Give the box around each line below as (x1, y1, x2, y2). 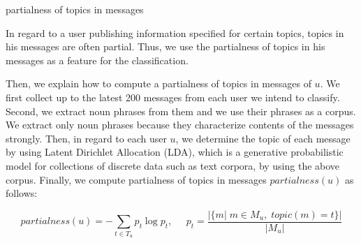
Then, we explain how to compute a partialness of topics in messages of (6, 76, 311, 91)
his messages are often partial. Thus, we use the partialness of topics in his (6, 39, 325, 54)
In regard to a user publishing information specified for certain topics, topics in (6, 25, 344, 40)
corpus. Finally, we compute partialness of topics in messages (6, 172, 267, 186)
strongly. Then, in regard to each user (6, 131, 167, 145)
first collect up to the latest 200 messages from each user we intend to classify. (6, 89, 340, 104)
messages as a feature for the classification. (6, 52, 189, 67)
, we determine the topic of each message (175, 131, 351, 145)
